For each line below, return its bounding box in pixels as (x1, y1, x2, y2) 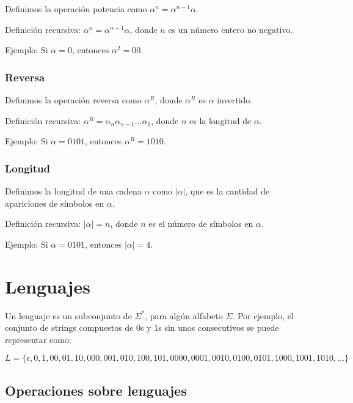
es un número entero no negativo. (168, 23, 293, 35)
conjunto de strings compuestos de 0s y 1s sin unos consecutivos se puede (5, 321, 279, 334)
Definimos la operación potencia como (5, 2, 147, 15)
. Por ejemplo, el (232, 309, 294, 322)
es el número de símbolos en (148, 217, 253, 230)
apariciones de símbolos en (5, 196, 104, 209)
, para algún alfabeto (145, 309, 223, 322)
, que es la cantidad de (185, 185, 270, 197)
